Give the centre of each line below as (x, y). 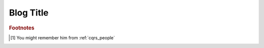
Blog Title (29, 13)
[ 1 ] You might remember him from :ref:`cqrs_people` (63, 38)
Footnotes (22, 28)
